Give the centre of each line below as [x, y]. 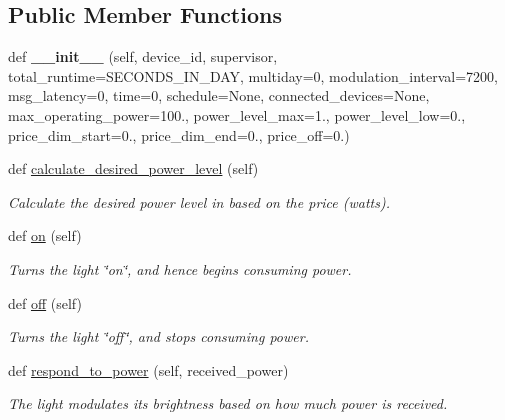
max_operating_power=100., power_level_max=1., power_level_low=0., [237, 114]
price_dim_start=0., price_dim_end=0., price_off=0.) [179, 134]
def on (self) [45, 235]
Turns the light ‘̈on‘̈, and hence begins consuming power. [180, 268]
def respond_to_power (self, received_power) [148, 369]
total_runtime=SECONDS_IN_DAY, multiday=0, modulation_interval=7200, [253, 75]
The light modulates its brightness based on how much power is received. [228, 403]
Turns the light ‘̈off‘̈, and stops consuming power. [158, 336]
